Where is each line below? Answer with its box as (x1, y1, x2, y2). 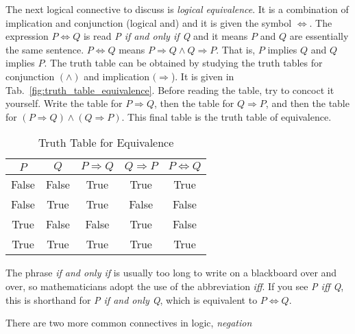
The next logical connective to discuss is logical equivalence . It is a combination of (5, 2, 349, 16)
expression (5, 29, 49, 43)
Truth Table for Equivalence (38, 134, 174, 151)
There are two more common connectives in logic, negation (5, 315, 252, 330)
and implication (84, 69, 150, 83)
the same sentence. (5, 42, 84, 56)
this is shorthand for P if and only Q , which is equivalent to (5, 292, 258, 307)
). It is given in (171, 69, 234, 83)
